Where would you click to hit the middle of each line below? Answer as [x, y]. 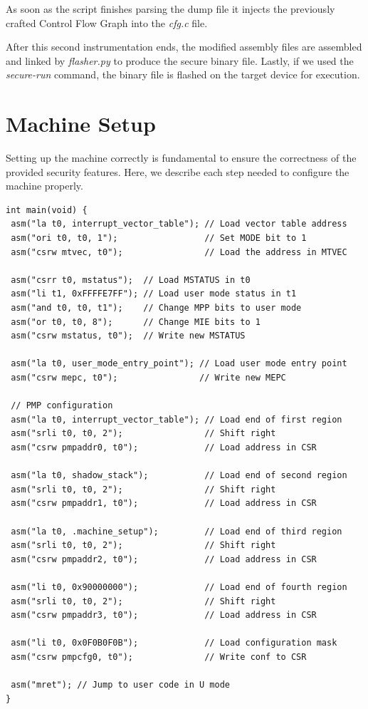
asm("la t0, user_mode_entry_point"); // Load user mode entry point [179, 364]
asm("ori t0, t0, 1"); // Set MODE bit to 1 [159, 238]
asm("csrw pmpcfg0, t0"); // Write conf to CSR [159, 657]
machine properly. [44, 186]
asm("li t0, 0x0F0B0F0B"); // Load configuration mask [174, 643]
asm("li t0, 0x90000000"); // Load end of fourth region [179, 587]
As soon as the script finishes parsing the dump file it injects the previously [170, 9]
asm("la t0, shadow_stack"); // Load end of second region [179, 476]
